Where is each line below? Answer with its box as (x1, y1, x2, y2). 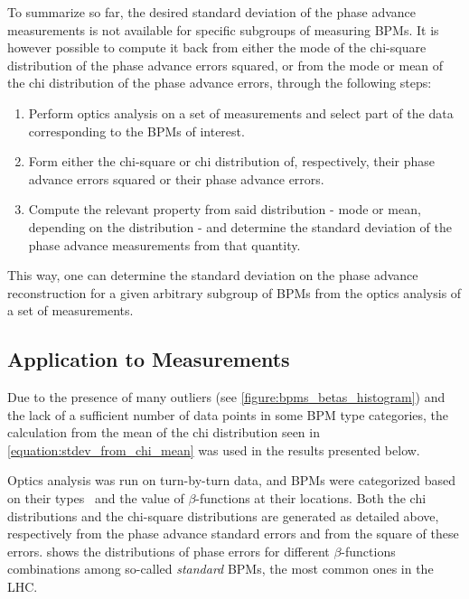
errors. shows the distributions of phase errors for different (7, 541, 330, 560)
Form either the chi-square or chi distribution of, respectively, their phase (28, 152, 435, 171)
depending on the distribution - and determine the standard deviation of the (28, 217, 452, 236)
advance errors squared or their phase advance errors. (28, 169, 324, 188)
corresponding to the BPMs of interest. (28, 121, 245, 140)
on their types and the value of (7, 489, 184, 508)
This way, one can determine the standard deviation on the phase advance (7, 266, 418, 285)
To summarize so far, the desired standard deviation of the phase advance (7, 3, 417, 21)
